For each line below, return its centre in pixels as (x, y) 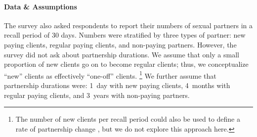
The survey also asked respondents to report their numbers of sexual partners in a (128, 25)
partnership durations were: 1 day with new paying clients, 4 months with (117, 85)
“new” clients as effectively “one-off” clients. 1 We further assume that (110, 75)
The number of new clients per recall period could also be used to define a (128, 119)
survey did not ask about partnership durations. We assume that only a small (122, 54)
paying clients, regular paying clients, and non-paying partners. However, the (120, 44)
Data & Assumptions (41, 6)
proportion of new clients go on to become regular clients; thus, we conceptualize (126, 64)
